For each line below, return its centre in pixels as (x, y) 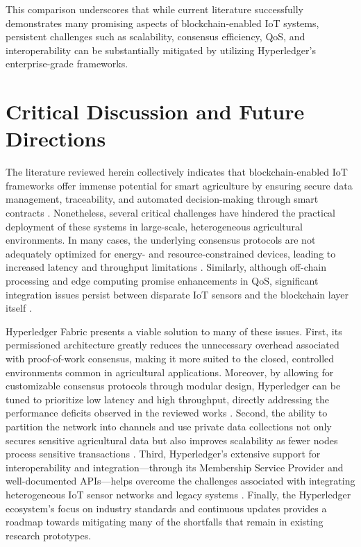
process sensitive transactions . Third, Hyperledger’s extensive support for (163, 454)
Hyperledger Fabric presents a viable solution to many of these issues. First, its (174, 331)
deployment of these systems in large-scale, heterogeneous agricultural (154, 226)
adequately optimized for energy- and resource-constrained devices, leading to (171, 253)
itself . (19, 308)
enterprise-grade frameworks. (67, 64)
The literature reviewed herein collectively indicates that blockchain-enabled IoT (177, 172)
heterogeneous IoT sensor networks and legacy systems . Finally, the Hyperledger (178, 494)
